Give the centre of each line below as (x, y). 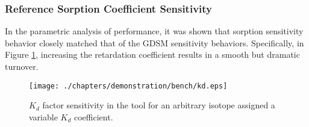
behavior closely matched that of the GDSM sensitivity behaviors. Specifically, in (154, 42)
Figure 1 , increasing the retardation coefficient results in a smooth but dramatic (152, 54)
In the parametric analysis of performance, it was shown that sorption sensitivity (154, 31)
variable (43, 116)
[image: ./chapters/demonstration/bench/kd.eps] (128, 86)
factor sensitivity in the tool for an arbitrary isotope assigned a (159, 105)
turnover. (22, 66)
